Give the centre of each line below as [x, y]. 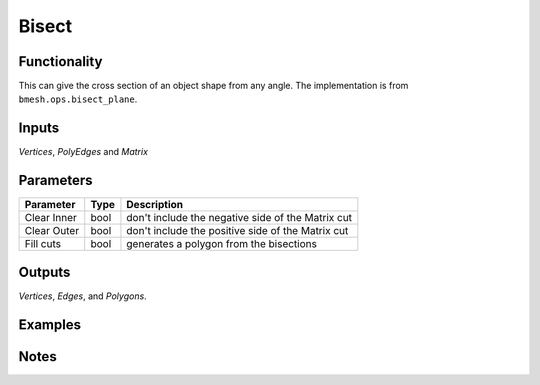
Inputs [39, 128]
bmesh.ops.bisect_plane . [78, 99]
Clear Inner [50, 218]
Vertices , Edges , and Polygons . [82, 296]
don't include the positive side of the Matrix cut [237, 231]
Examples [50, 324]
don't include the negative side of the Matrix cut [239, 218]
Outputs [44, 271]
